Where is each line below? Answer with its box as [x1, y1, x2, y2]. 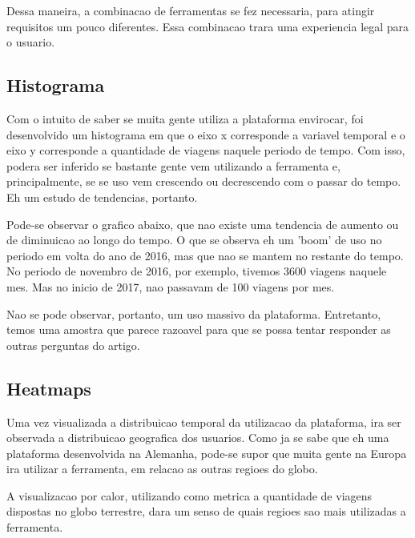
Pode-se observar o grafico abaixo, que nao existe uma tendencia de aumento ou [6, 215, 399, 232]
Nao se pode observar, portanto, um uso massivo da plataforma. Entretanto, [6, 305, 381, 322]
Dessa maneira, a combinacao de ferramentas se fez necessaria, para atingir [6, 2, 375, 18]
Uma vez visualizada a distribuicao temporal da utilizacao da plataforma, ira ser [6, 413, 401, 430]
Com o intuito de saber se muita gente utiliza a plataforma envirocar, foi [6, 110, 364, 126]
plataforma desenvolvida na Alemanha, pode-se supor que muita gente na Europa [6, 444, 407, 461]
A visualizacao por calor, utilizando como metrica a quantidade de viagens [6, 487, 373, 504]
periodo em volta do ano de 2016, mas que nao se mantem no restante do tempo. [6, 247, 404, 263]
